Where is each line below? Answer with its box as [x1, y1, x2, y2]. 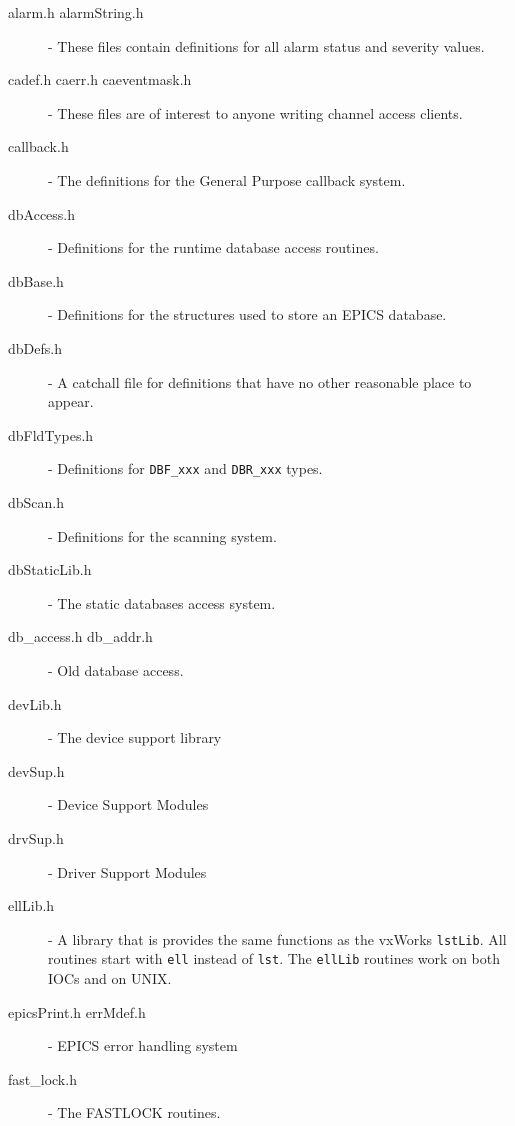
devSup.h [8, 760, 65, 781]
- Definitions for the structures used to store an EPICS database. [48, 304, 447, 325]
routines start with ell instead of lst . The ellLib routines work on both [48, 948, 500, 969]
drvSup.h [8, 827, 64, 848]
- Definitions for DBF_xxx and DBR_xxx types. [48, 458, 323, 479]
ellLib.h [8, 895, 55, 916]
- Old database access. [48, 659, 184, 680]
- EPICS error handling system [48, 1035, 238, 1056]
